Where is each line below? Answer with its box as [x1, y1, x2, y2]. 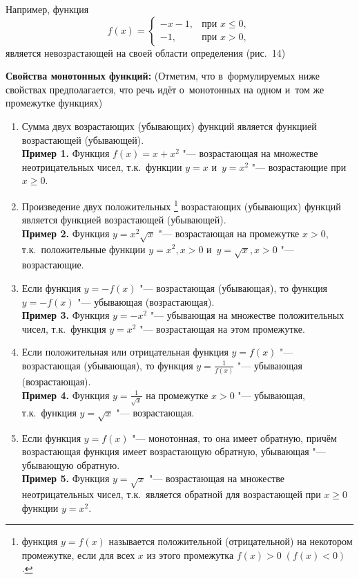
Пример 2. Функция [21, 226, 110, 240]
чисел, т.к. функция [21, 321, 106, 336]
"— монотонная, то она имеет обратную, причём [132, 430, 337, 445]
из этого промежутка [146, 547, 234, 562]
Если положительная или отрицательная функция [21, 344, 229, 359]
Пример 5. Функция [21, 471, 110, 486]
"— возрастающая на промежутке [158, 226, 300, 240]
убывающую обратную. [21, 457, 120, 472]
